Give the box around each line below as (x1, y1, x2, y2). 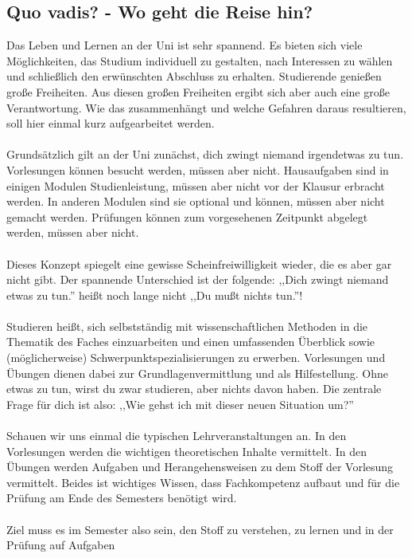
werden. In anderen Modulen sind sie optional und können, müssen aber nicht (6, 193, 385, 210)
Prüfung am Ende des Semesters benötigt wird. (6, 489, 237, 506)
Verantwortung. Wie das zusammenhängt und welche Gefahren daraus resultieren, (6, 99, 406, 116)
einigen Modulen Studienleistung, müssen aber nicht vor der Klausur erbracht (6, 177, 385, 194)
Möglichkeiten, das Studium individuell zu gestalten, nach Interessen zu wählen (6, 52, 393, 69)
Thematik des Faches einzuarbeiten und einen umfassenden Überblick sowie (6, 333, 375, 350)
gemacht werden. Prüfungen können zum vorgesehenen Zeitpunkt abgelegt (6, 208, 368, 225)
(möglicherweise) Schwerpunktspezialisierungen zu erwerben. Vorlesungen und (6, 349, 386, 366)
